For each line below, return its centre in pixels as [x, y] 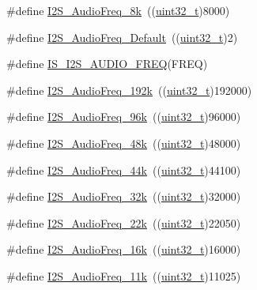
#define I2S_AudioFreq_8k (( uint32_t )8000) [118, 10]
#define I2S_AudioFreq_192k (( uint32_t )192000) [129, 90]
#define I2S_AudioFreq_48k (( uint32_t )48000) [124, 143]
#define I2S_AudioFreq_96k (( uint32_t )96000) [124, 117]
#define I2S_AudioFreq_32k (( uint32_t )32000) [124, 196]
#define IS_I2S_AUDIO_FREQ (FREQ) [107, 64]
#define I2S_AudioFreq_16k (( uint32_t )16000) [124, 249]
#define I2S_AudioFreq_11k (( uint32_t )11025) [124, 275]
